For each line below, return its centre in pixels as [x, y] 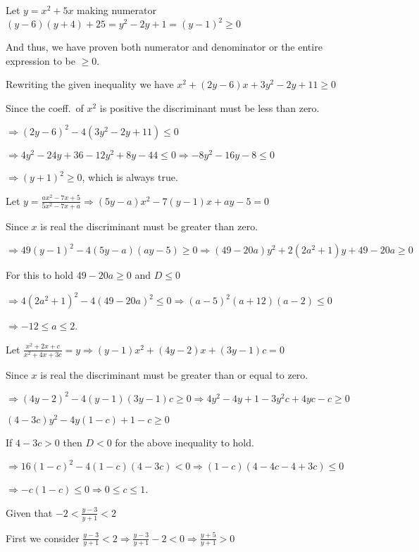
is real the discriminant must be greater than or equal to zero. [174, 374]
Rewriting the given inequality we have [90, 84]
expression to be [40, 60]
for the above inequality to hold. [185, 443]
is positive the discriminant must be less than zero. [210, 107]
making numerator [117, 10]
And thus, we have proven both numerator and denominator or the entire [164, 47]
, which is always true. [130, 177]
